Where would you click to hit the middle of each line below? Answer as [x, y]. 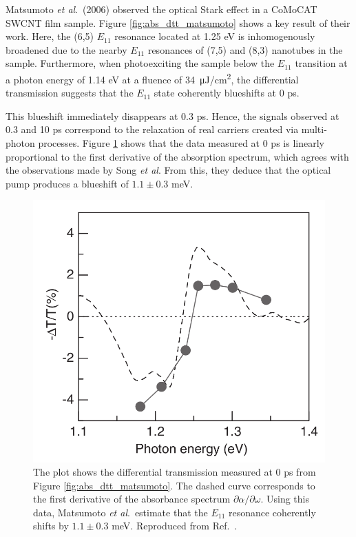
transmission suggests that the [70, 93]
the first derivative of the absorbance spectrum [132, 499]
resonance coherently [272, 512]
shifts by [51, 526]
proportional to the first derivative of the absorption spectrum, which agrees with [177, 156]
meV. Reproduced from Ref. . [175, 526]
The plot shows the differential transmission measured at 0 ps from [175, 472]
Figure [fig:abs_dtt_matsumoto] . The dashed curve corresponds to [174, 485]
